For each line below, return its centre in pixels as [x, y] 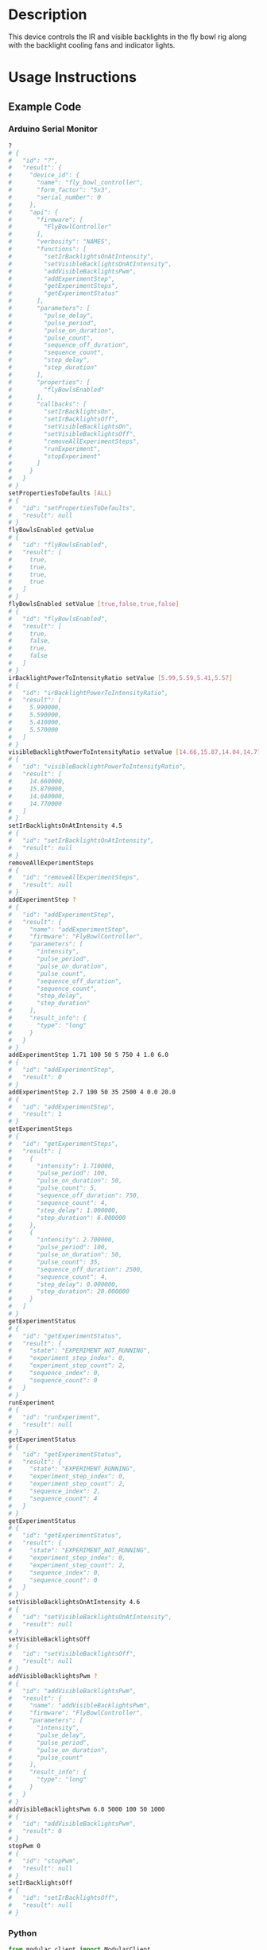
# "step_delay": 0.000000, [64, 1284]
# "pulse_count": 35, [55, 1262]
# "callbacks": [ [48, 404]
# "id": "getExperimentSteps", [64, 1144]
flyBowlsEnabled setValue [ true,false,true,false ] [94, 604]
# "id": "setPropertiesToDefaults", [72, 508]
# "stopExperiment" [55, 456]
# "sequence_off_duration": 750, [74, 1196]
